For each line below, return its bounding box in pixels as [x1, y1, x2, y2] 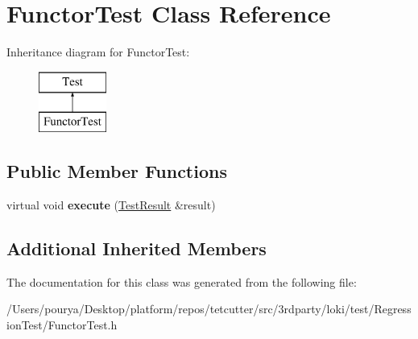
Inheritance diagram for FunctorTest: [6, 43, 190, 60]
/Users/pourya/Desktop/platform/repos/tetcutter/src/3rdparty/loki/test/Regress [6, 300, 412, 317]
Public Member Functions [6, 159, 227, 184]
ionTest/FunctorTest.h [6, 316, 118, 333]
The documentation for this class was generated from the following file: [6, 273, 357, 290]
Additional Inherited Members [6, 236, 267, 261]
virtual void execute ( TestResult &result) [6, 196, 216, 213]
